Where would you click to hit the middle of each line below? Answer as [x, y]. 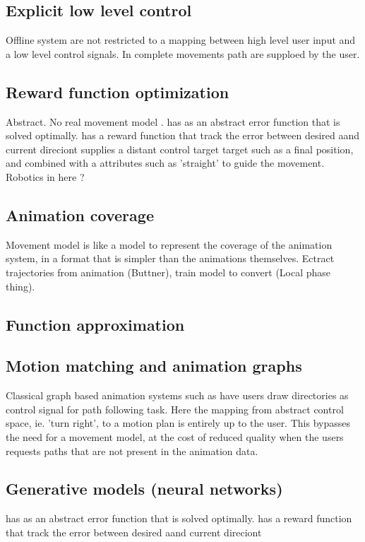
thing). [20, 286]
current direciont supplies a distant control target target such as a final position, [180, 149]
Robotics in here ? [45, 176]
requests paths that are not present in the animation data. [132, 450]
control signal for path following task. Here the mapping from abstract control [175, 409]
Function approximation [95, 324]
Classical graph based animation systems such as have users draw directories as [177, 395]
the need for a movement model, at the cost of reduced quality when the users [175, 436]
